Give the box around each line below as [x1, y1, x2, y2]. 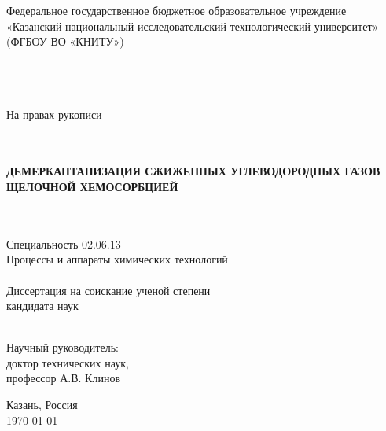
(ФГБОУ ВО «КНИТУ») [6, 33, 124, 50]
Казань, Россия [6, 396, 78, 413]
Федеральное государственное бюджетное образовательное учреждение [6, 2, 347, 18]
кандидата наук [6, 297, 79, 314]
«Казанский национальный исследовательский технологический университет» [6, 17, 379, 34]
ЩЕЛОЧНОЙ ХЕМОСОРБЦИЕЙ [6, 178, 178, 194]
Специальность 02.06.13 [6, 235, 121, 252]
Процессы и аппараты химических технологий [6, 251, 228, 267]
